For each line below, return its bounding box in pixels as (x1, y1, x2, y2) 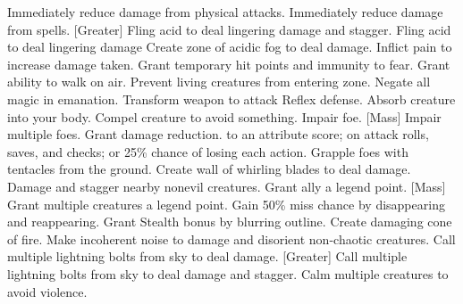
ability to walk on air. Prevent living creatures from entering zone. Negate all (7, 72, 431, 91)
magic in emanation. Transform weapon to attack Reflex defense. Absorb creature (7, 89, 456, 108)
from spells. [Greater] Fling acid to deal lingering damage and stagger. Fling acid (7, 20, 451, 38)
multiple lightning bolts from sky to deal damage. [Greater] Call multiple (7, 247, 408, 266)
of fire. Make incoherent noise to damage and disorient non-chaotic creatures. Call (7, 229, 456, 248)
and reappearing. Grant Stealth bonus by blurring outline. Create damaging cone (7, 212, 452, 231)
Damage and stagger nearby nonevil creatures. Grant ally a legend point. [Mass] (7, 177, 446, 195)
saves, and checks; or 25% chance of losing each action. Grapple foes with (7, 142, 408, 160)
